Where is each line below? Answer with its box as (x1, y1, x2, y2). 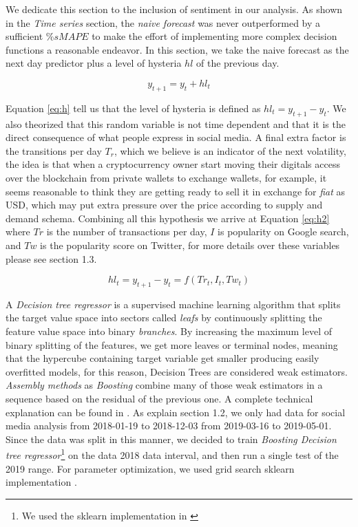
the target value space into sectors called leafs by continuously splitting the (6, 310, 322, 325)
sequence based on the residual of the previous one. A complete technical (6, 391, 313, 406)
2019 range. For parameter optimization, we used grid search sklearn (6, 461, 295, 475)
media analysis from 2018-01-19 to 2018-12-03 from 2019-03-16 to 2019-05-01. (6, 418, 332, 433)
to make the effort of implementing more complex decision (92, 29, 337, 43)
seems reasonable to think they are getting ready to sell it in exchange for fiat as (6, 184, 346, 198)
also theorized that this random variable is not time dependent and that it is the (6, 116, 346, 131)
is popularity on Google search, (218, 224, 349, 239)
